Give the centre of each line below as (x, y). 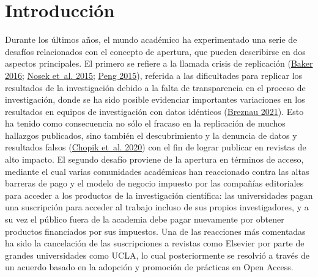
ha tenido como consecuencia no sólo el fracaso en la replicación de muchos (145, 123)
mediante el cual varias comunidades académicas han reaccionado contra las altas (157, 171)
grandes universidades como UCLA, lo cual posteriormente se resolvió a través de (157, 255)
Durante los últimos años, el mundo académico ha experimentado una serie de (151, 39)
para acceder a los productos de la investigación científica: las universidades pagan (159, 195)
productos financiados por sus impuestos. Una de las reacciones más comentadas (155, 231)
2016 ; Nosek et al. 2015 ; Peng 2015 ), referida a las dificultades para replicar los (154, 75)
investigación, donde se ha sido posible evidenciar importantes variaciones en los (155, 99)
